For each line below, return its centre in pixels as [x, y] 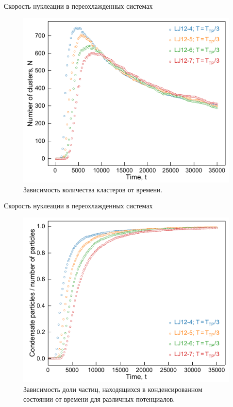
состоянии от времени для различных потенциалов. [99, 399]
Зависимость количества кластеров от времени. [93, 189]
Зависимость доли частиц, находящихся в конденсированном [113, 389]
